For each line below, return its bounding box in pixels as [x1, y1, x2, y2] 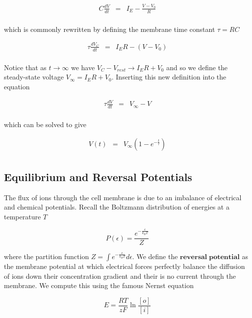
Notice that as [4, 62, 47, 72]
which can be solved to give [4, 119, 87, 129]
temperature [4, 212, 41, 222]
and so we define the [166, 62, 228, 72]
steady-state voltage [4, 72, 64, 82]
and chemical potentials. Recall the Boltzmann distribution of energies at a [4, 202, 229, 212]
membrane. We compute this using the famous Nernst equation [4, 280, 194, 291]
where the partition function [4, 251, 89, 262]
